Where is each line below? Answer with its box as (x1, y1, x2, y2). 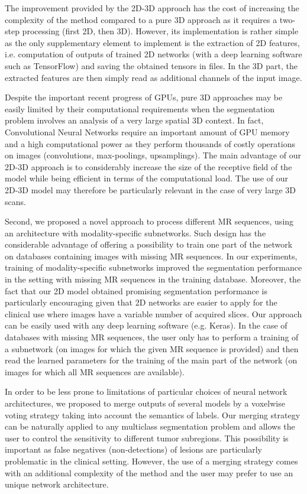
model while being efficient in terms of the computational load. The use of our (5, 172, 288, 184)
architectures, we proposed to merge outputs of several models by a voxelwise (5, 397, 285, 409)
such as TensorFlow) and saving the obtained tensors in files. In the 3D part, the (5, 59, 298, 71)
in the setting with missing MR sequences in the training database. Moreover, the (5, 273, 301, 285)
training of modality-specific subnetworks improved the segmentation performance (5, 261, 302, 274)
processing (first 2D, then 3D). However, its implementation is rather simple (22, 25, 299, 37)
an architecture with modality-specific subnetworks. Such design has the (5, 226, 266, 239)
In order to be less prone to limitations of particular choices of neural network (5, 385, 287, 398)
